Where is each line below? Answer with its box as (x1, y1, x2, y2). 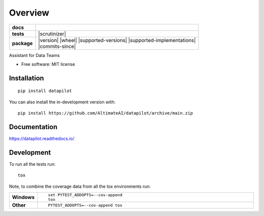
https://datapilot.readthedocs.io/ (9, 136, 75, 141)
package (12, 39, 33, 46)
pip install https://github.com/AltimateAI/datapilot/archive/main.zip (18, 110, 193, 116)
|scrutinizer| (38, 30, 66, 37)
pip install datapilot (18, 88, 72, 94)
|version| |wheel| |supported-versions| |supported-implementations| (38, 37, 196, 43)
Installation (9, 74, 44, 82)
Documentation (9, 122, 58, 131)
